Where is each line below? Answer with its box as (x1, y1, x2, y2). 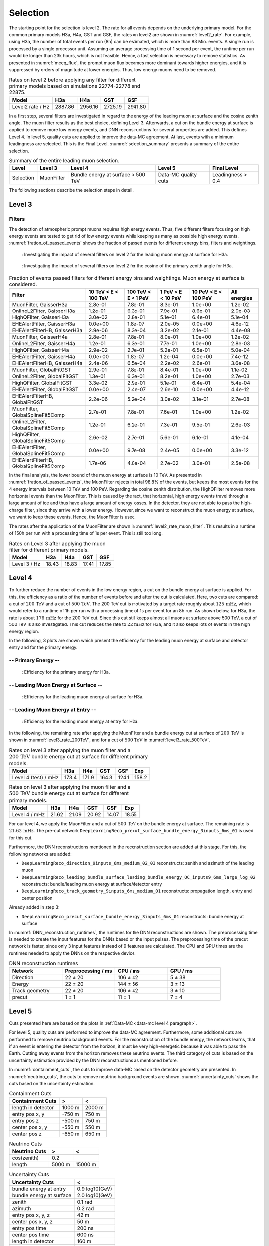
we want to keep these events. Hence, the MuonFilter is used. (9, 514, 136, 520)
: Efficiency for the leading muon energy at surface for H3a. (21, 694, 144, 700)
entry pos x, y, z (12, 1211, 50, 1218)
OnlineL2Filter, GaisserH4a (12, 340, 76, 347)
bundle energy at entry (12, 1185, 66, 1192)
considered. (9, 281, 37, 288)
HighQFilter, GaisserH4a (12, 346, 69, 353)
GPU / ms (170, 967, 193, 974)
